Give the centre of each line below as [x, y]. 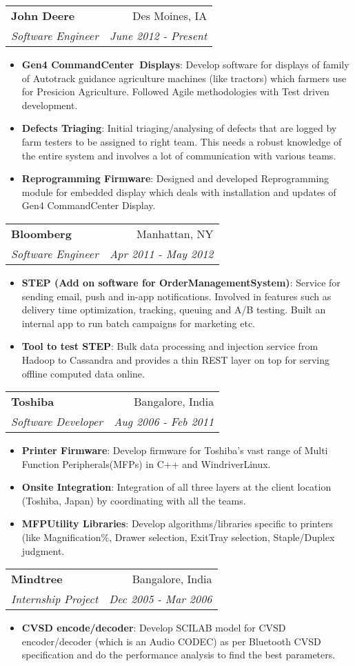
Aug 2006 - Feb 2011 [164, 422]
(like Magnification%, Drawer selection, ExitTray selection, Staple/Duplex [178, 537]
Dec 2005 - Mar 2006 [161, 599]
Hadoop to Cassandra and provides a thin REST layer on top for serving [176, 359]
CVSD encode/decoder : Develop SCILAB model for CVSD [154, 628]
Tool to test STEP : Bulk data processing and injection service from [170, 346]
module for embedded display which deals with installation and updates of [179, 192]
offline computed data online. [83, 373]
